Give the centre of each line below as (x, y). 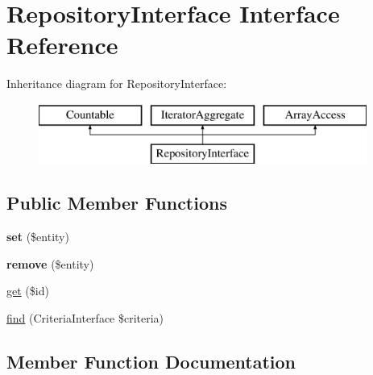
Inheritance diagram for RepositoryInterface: (117, 83)
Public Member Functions (117, 203)
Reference (62, 45)
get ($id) (28, 291)
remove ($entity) (50, 263)
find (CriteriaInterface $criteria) (85, 318)
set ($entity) (38, 237)
